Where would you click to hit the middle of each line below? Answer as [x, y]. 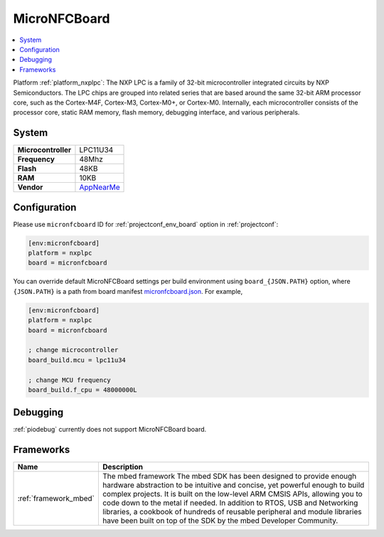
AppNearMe [100, 187]
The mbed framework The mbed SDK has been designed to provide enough [229, 477]
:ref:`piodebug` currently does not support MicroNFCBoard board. [110, 430]
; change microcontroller [73, 350]
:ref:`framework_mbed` [56, 499]
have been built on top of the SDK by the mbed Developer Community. [220, 521]
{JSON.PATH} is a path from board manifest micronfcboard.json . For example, [128, 291]
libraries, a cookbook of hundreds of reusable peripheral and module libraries [232, 512]
